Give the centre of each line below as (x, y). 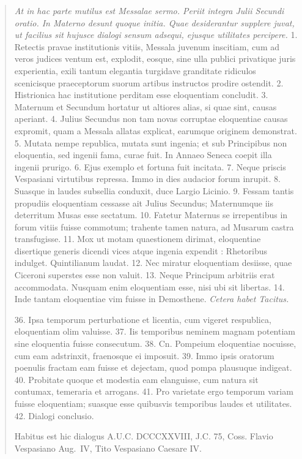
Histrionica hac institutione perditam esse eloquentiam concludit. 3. (141, 95)
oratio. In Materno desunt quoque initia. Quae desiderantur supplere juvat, (154, 22)
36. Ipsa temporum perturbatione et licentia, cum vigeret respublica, (143, 319)
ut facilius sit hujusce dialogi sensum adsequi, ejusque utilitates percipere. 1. (156, 35)
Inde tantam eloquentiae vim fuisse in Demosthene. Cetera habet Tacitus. (152, 299)
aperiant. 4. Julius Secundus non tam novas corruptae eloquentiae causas (151, 119)
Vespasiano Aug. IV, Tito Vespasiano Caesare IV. (108, 448)
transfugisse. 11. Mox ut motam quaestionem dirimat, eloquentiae (138, 239)
